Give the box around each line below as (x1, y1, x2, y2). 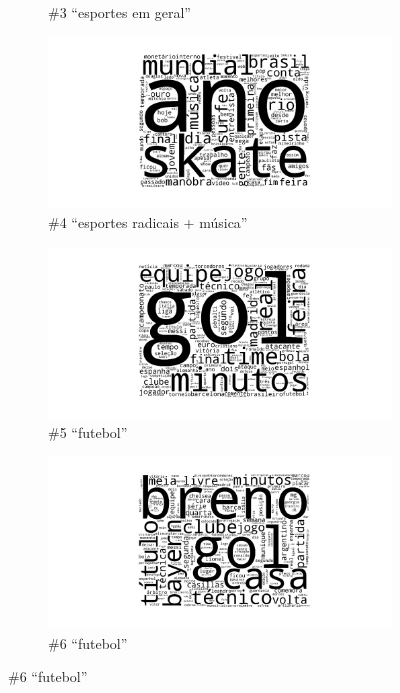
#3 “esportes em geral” (48, 2, 191, 22)
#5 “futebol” (48, 422, 128, 443)
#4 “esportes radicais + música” (48, 212, 248, 233)
